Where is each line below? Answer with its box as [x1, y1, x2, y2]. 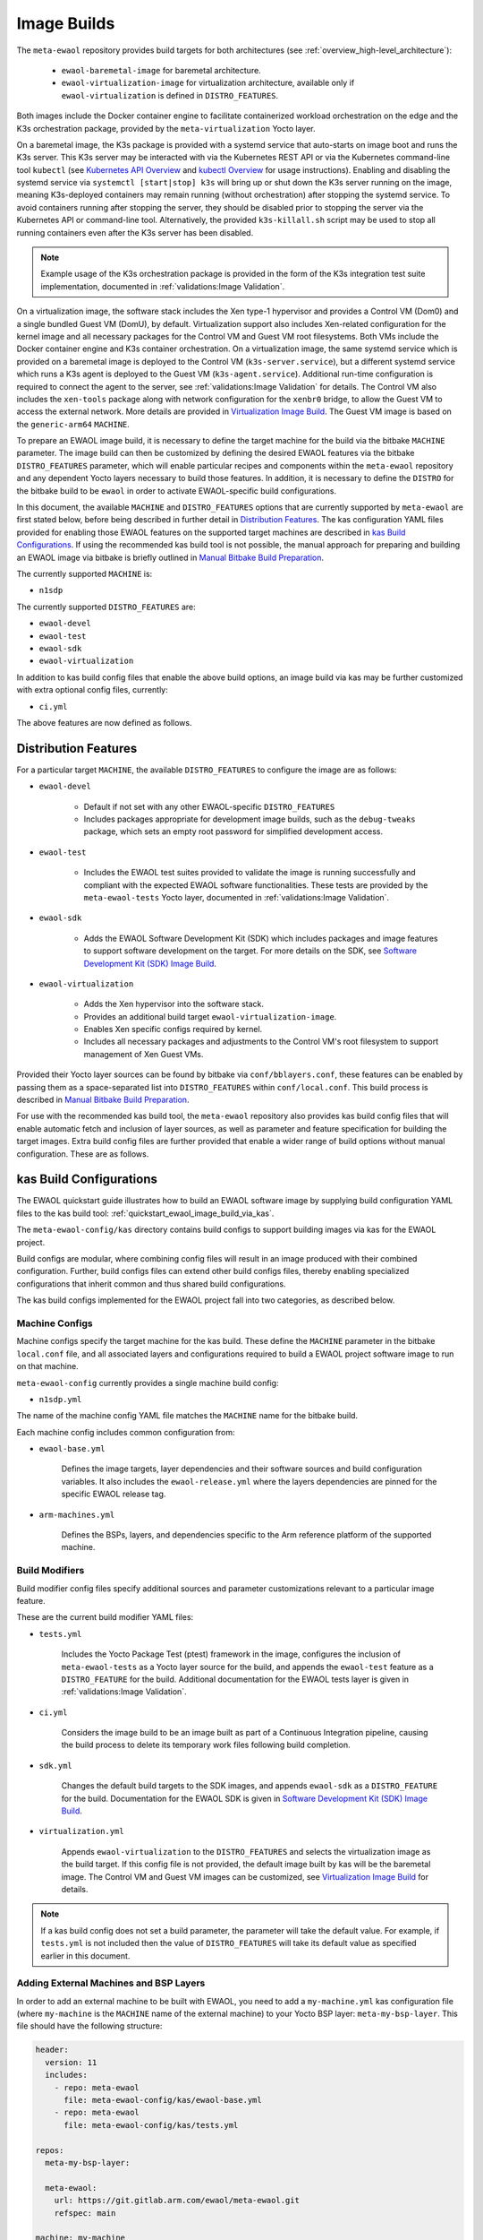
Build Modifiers [16, 1564, 85, 1577]
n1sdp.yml [38, 1394, 82, 1404]
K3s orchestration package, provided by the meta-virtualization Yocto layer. [16, 123, 316, 134]
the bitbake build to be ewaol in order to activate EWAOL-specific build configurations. [16, 485, 337, 496]
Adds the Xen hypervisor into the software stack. [83, 999, 264, 1010]
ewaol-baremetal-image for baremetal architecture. [61, 65, 261, 75]
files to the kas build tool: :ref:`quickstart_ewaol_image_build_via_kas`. [16, 1208, 275, 1219]
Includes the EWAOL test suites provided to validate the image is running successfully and [83, 867, 416, 878]
